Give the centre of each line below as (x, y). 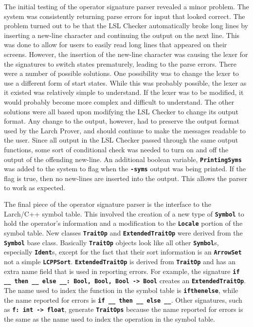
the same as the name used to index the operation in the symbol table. (109, 318)
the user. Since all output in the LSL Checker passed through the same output (121, 140)
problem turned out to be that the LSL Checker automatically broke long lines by (126, 26)
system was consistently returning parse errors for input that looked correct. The (125, 16)
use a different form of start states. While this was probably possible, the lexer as (125, 82)
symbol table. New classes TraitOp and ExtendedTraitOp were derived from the (123, 232)
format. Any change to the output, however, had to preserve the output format (122, 121)
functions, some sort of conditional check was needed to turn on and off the (116, 149)
